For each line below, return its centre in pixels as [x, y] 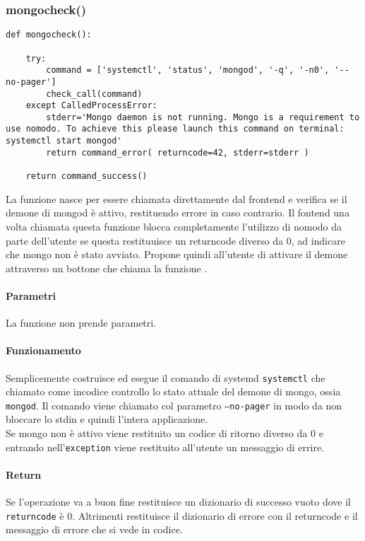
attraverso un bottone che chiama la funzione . [107, 268]
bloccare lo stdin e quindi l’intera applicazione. [107, 419]
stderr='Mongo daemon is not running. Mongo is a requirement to [203, 117]
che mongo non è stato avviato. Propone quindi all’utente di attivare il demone [177, 254]
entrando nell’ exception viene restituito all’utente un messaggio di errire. [165, 447]
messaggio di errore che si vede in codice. [94, 529]
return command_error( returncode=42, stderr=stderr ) [178, 152]
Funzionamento [43, 350]
